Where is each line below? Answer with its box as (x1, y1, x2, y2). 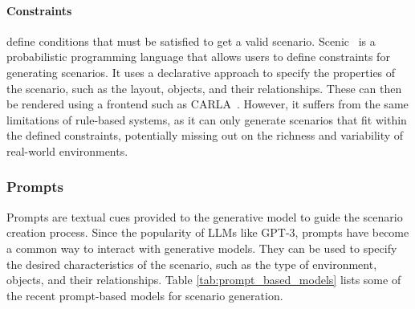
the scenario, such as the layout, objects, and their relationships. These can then (6, 79, 402, 96)
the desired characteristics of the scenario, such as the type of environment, (6, 255, 377, 272)
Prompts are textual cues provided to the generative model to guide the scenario (6, 208, 403, 225)
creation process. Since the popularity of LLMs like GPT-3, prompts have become (6, 224, 409, 241)
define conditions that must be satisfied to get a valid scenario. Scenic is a (6, 32, 376, 49)
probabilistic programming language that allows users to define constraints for (6, 48, 390, 65)
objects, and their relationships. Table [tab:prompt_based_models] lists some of (6, 271, 401, 288)
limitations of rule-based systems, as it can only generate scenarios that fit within (6, 111, 407, 128)
